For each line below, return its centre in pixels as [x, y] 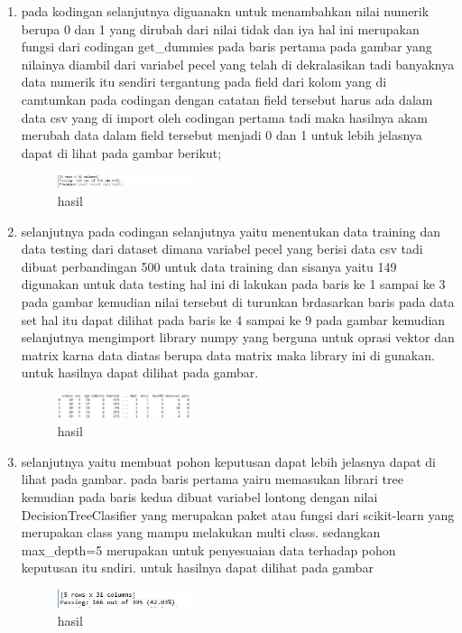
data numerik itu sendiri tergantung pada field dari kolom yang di [204, 82]
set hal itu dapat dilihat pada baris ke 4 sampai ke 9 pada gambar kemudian [233, 319]
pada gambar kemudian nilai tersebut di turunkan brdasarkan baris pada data [238, 301]
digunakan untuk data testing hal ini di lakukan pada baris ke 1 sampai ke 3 [233, 284]
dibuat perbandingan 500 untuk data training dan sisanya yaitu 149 [209, 266]
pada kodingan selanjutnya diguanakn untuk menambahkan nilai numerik [225, 11]
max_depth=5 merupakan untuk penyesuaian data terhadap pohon [208, 549]
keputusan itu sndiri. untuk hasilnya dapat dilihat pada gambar [197, 568]
